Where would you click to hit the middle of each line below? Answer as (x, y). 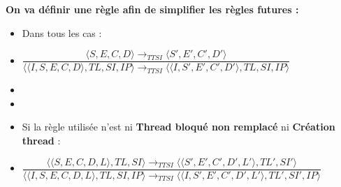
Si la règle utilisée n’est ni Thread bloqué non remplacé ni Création (179, 127)
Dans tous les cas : (62, 32)
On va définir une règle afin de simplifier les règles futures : (152, 9)
